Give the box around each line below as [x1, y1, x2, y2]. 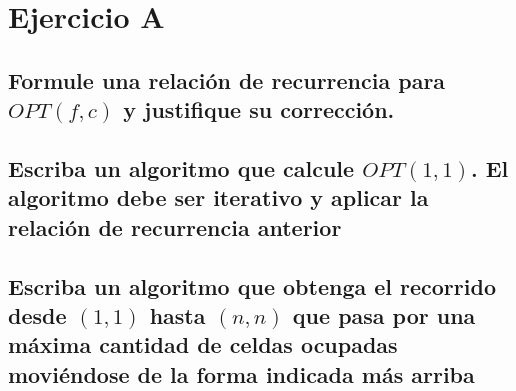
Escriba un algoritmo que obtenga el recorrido [8, 270, 496, 301]
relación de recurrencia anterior [8, 211, 342, 242]
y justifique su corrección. [123, 94, 395, 125]
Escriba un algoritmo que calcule [8, 152, 355, 183]
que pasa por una [292, 299, 476, 330]
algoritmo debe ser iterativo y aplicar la [8, 182, 429, 213]
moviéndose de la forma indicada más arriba [8, 358, 475, 389]
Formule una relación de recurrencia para [8, 64, 446, 95]
